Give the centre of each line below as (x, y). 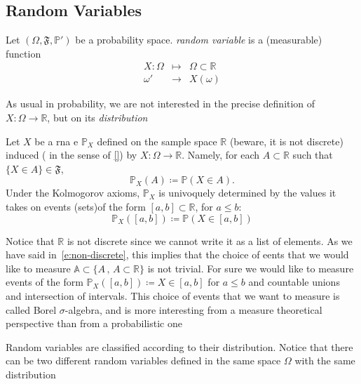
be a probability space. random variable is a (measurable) (199, 40)
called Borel (31, 309)
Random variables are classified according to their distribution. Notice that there (179, 346)
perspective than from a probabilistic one (94, 323)
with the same (325, 360)
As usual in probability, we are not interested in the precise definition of (161, 104)
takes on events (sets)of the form (76, 207)
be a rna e (56, 141)
